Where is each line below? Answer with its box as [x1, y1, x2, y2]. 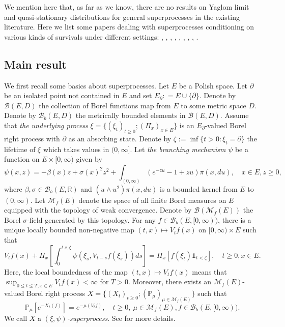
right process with [4, 133, 60, 143]
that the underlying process [4, 120, 88, 130]
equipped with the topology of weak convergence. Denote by [4, 204, 192, 215]
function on [4, 154, 40, 164]
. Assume [220, 110, 249, 121]
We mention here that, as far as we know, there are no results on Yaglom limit [4, 2, 249, 12]
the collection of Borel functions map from [39, 100, 171, 110]
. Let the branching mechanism [130, 143, 226, 154]
